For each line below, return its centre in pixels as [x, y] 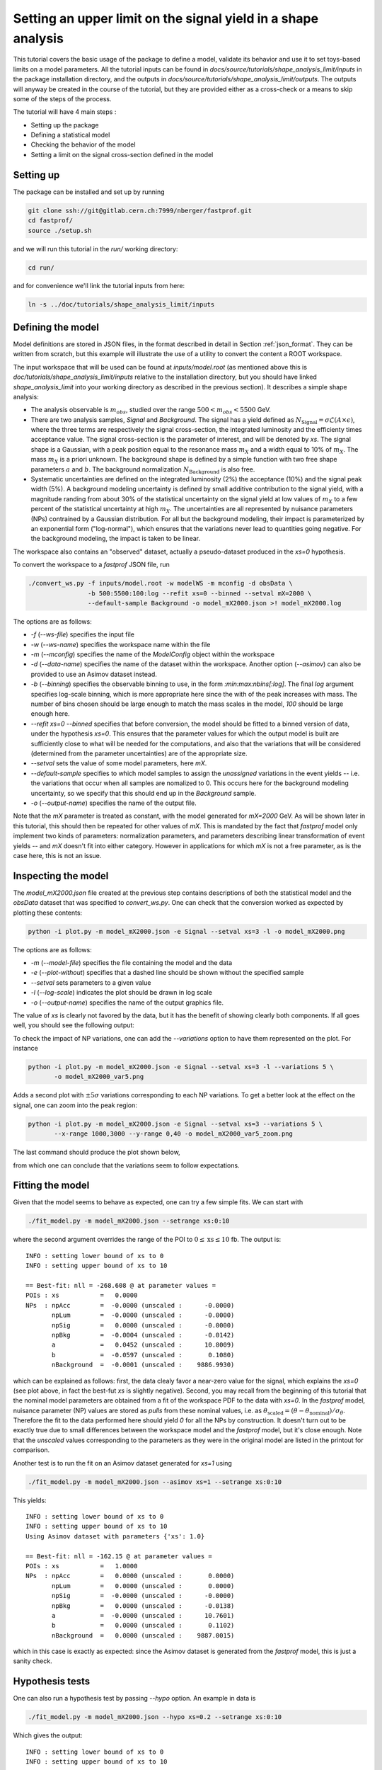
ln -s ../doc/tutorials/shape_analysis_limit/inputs [121, 305]
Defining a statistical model [70, 135]
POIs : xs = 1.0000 [82, 1566]
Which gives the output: [48, 1735]
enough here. [50, 714]
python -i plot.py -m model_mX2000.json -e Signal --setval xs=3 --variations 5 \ [175, 1124]
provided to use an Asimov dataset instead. [94, 674]
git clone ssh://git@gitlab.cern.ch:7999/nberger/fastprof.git [140, 210]
